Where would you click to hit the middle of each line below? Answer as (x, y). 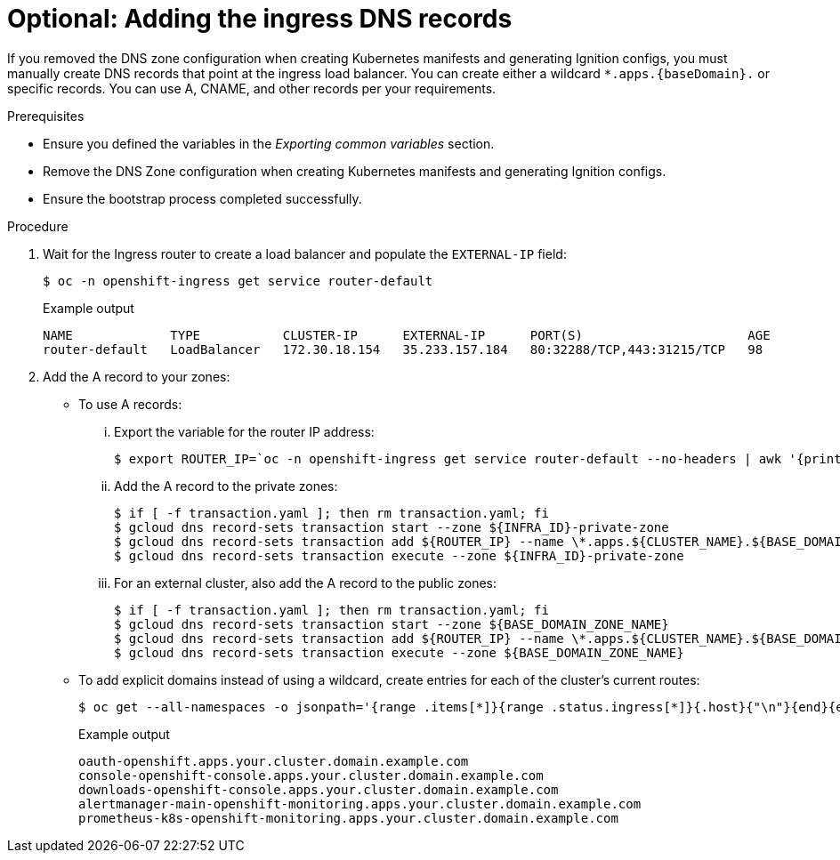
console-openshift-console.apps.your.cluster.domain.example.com (311, 775)
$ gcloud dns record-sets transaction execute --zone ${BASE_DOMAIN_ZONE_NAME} (399, 652)
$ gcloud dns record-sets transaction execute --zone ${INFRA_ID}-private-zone (399, 555)
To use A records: (130, 404)
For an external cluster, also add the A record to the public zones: (305, 583)
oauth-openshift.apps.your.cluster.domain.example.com (274, 761)
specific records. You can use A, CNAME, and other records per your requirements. (252, 88)
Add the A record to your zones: (137, 376)
